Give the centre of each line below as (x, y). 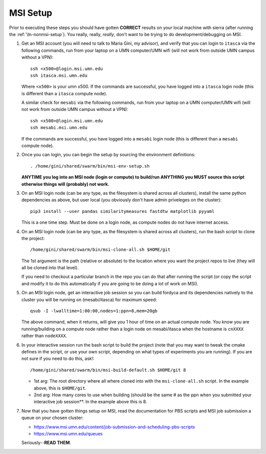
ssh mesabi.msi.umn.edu (59, 128)
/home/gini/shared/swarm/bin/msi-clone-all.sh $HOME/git (100, 250)
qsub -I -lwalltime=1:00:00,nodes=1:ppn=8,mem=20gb (94, 311)
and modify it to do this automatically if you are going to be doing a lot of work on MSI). (110, 283)
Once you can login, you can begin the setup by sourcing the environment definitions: (108, 155)
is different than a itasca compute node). (64, 93)
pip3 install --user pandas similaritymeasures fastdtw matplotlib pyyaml (122, 211)
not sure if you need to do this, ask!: (58, 359)
